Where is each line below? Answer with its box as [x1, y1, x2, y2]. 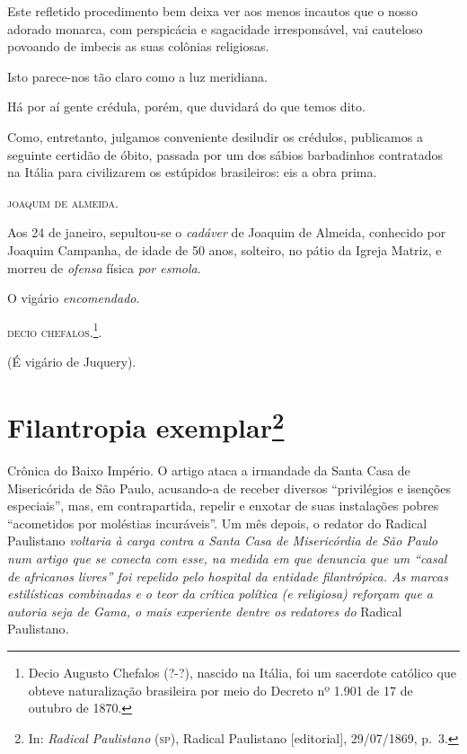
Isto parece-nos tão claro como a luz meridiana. [7, 67, 268, 85]
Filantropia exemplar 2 [7, 404, 285, 446]
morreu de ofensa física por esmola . [7, 258, 201, 277]
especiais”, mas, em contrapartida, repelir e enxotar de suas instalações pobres [7, 496, 439, 515]
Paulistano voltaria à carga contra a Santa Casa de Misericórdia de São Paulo [7, 531, 438, 550]
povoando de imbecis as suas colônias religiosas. [7, 37, 269, 56]
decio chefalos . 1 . [7, 319, 102, 341]
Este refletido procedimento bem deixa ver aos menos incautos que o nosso [7, 2, 418, 20]
